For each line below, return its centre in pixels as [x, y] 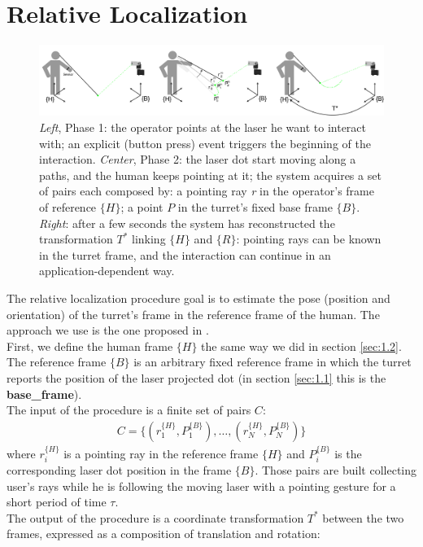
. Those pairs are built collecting [336, 470]
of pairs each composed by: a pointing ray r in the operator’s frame [207, 191]
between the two [363, 517]
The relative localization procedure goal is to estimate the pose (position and [198, 298]
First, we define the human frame [90, 346]
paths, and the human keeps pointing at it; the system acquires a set [210, 175]
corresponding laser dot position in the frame [119, 470]
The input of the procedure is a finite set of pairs [129, 410]
